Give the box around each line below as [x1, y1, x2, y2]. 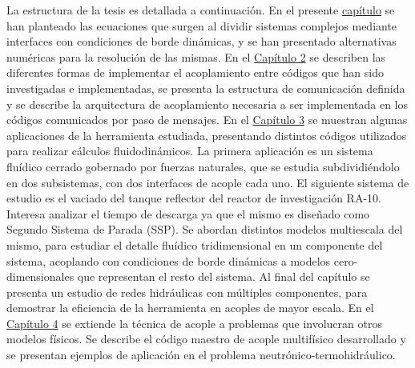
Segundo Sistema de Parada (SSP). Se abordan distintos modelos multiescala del [6, 221, 403, 238]
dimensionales [6, 268, 75, 285]
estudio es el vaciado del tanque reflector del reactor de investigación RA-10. [6, 190, 381, 206]
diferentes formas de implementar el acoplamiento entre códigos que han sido [6, 64, 384, 81]
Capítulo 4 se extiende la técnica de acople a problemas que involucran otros [6, 314, 382, 331]
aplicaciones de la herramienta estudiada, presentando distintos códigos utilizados [6, 126, 407, 143]
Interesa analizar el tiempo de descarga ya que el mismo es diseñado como [6, 205, 370, 222]
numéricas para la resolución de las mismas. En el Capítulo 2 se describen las [6, 48, 386, 65]
